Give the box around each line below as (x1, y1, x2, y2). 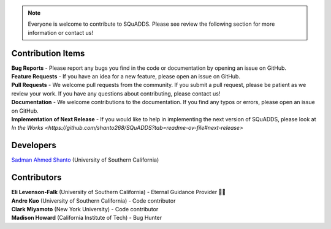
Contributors (11, 172, 62, 183)
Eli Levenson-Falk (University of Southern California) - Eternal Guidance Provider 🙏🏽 (11, 189, 226, 196)
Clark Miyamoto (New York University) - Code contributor (11, 206, 159, 213)
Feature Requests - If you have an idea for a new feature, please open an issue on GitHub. (11, 73, 240, 80)
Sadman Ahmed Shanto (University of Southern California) (11, 156, 159, 163)
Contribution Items (11, 48, 85, 58)
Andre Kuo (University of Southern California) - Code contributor (11, 197, 176, 205)
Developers (11, 140, 56, 151)
